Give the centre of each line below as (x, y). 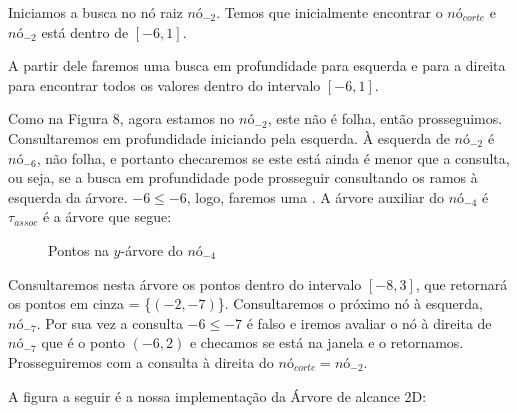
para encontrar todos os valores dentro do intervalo (164, 84)
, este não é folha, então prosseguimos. (385, 118)
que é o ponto (83, 342)
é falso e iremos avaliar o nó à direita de (369, 322)
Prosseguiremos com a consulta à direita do (141, 361)
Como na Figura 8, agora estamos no (121, 118)
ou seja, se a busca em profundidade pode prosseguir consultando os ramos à (243, 177)
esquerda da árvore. (68, 196)
